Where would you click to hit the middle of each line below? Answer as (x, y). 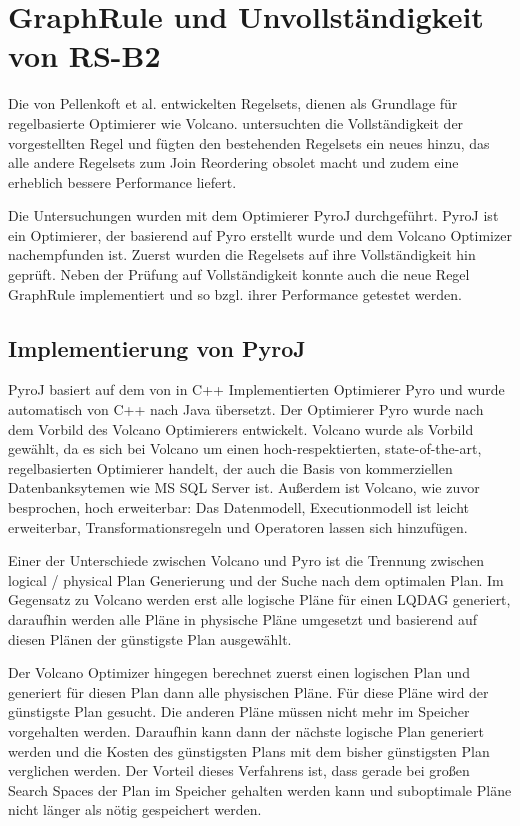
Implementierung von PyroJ (157, 347)
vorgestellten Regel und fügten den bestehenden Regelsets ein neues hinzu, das (249, 142)
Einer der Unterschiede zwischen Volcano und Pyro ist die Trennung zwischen (246, 560)
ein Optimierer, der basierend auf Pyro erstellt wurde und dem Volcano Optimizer (260, 234)
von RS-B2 (84, 55)
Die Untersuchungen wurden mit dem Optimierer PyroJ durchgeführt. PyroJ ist (253, 215)
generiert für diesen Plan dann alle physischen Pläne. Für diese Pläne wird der (248, 691)
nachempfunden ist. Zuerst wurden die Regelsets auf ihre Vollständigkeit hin (242, 254)
